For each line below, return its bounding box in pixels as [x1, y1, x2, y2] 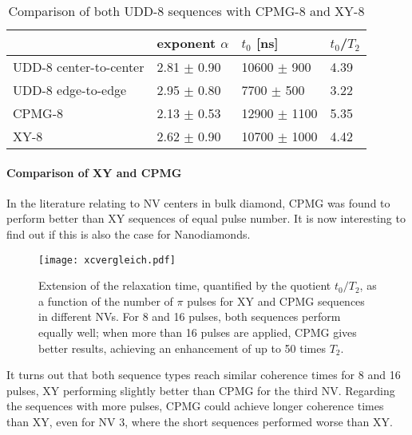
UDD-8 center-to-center [13, 57, 145, 76]
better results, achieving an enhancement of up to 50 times [38, 339, 327, 356]
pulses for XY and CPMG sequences [187, 292, 365, 309]
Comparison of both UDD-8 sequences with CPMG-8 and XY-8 [8, 2, 365, 20]
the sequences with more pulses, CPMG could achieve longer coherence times [6, 397, 384, 414]
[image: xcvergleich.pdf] [38, 254, 176, 266]
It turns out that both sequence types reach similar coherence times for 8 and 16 [6, 366, 401, 383]
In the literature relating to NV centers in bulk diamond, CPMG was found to [6, 194, 390, 211]
